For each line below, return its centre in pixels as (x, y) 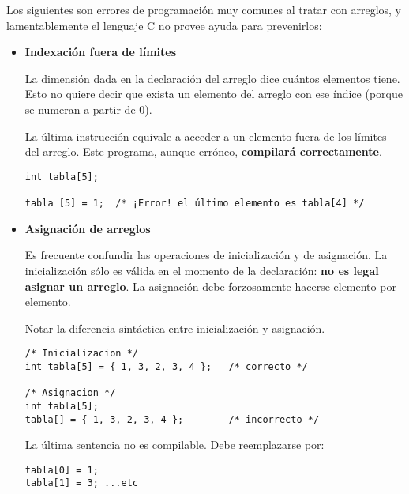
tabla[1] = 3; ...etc (81, 483)
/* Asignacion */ (70, 393)
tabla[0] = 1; (62, 470)
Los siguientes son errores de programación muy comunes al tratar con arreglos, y (204, 9)
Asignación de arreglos (88, 228)
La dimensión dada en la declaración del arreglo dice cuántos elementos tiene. (212, 78)
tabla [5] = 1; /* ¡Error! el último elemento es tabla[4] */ (195, 204)
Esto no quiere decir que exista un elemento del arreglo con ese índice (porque (214, 94)
